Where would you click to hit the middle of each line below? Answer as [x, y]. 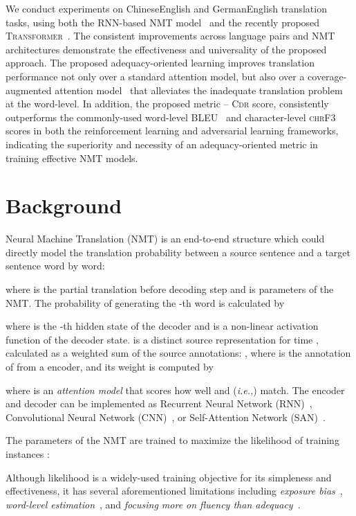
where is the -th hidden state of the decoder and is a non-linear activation [162, 326]
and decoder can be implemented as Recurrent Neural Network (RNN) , [159, 403]
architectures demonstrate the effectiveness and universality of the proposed [166, 49]
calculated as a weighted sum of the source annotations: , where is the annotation [178, 353]
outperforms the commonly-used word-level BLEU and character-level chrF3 [171, 117]
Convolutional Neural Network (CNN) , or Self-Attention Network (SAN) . [166, 417]
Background [64, 205]
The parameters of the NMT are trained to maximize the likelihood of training [172, 440]
